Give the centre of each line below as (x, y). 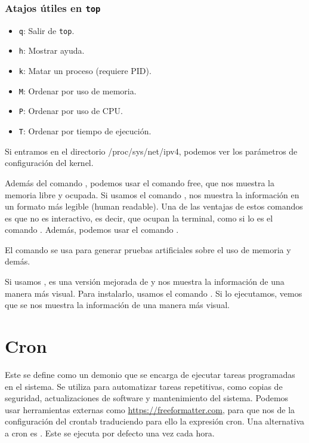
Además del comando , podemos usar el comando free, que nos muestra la (140, 182)
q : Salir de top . (47, 30)
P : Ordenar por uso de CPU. (71, 111)
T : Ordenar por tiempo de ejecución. (85, 131)
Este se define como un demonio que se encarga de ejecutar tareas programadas (150, 374)
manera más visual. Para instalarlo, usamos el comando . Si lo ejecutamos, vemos (154, 293)
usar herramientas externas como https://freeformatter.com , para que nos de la (150, 409)
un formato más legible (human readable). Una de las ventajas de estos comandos (154, 206)
